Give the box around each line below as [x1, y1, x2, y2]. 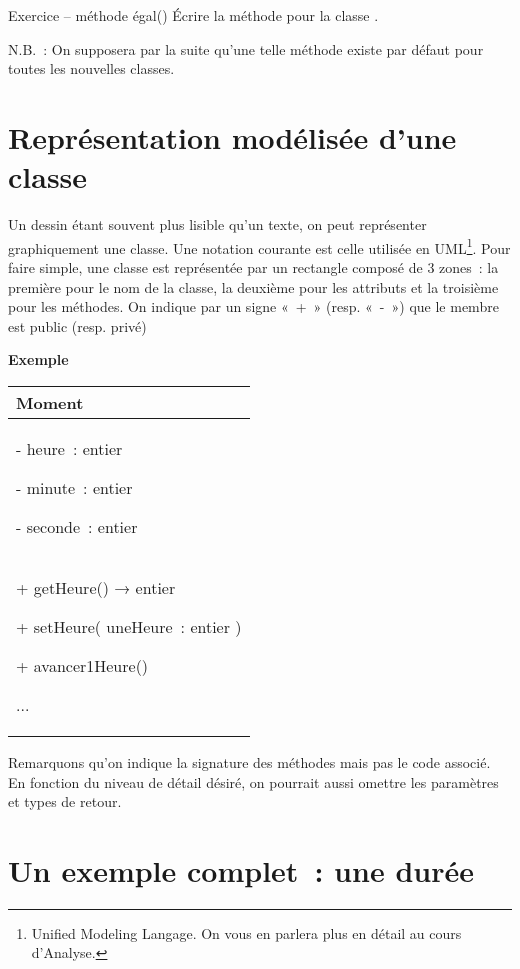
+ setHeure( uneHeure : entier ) [16, 614, 242, 638]
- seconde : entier [16, 514, 138, 538]
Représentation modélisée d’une [8, 116, 457, 157]
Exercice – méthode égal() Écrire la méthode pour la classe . [8, 5, 379, 25]
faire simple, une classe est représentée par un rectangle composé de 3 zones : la [8, 256, 499, 277]
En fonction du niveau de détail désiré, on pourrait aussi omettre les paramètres [8, 771, 499, 792]
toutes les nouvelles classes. [8, 58, 175, 79]
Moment [16, 390, 84, 414]
